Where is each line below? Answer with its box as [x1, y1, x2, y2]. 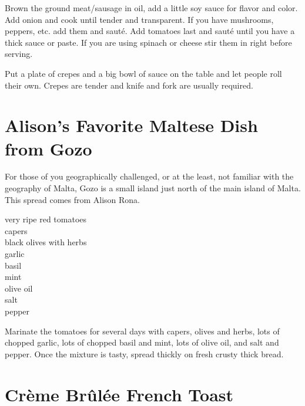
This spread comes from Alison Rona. [5, 193, 140, 205]
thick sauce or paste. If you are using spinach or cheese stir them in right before [5, 36, 292, 48]
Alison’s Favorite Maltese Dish [5, 113, 258, 137]
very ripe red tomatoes [5, 213, 87, 225]
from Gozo [5, 136, 92, 160]
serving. [5, 48, 33, 60]
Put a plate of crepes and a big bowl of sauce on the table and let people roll [5, 67, 282, 79]
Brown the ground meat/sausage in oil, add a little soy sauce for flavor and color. [5, 2, 298, 13]
